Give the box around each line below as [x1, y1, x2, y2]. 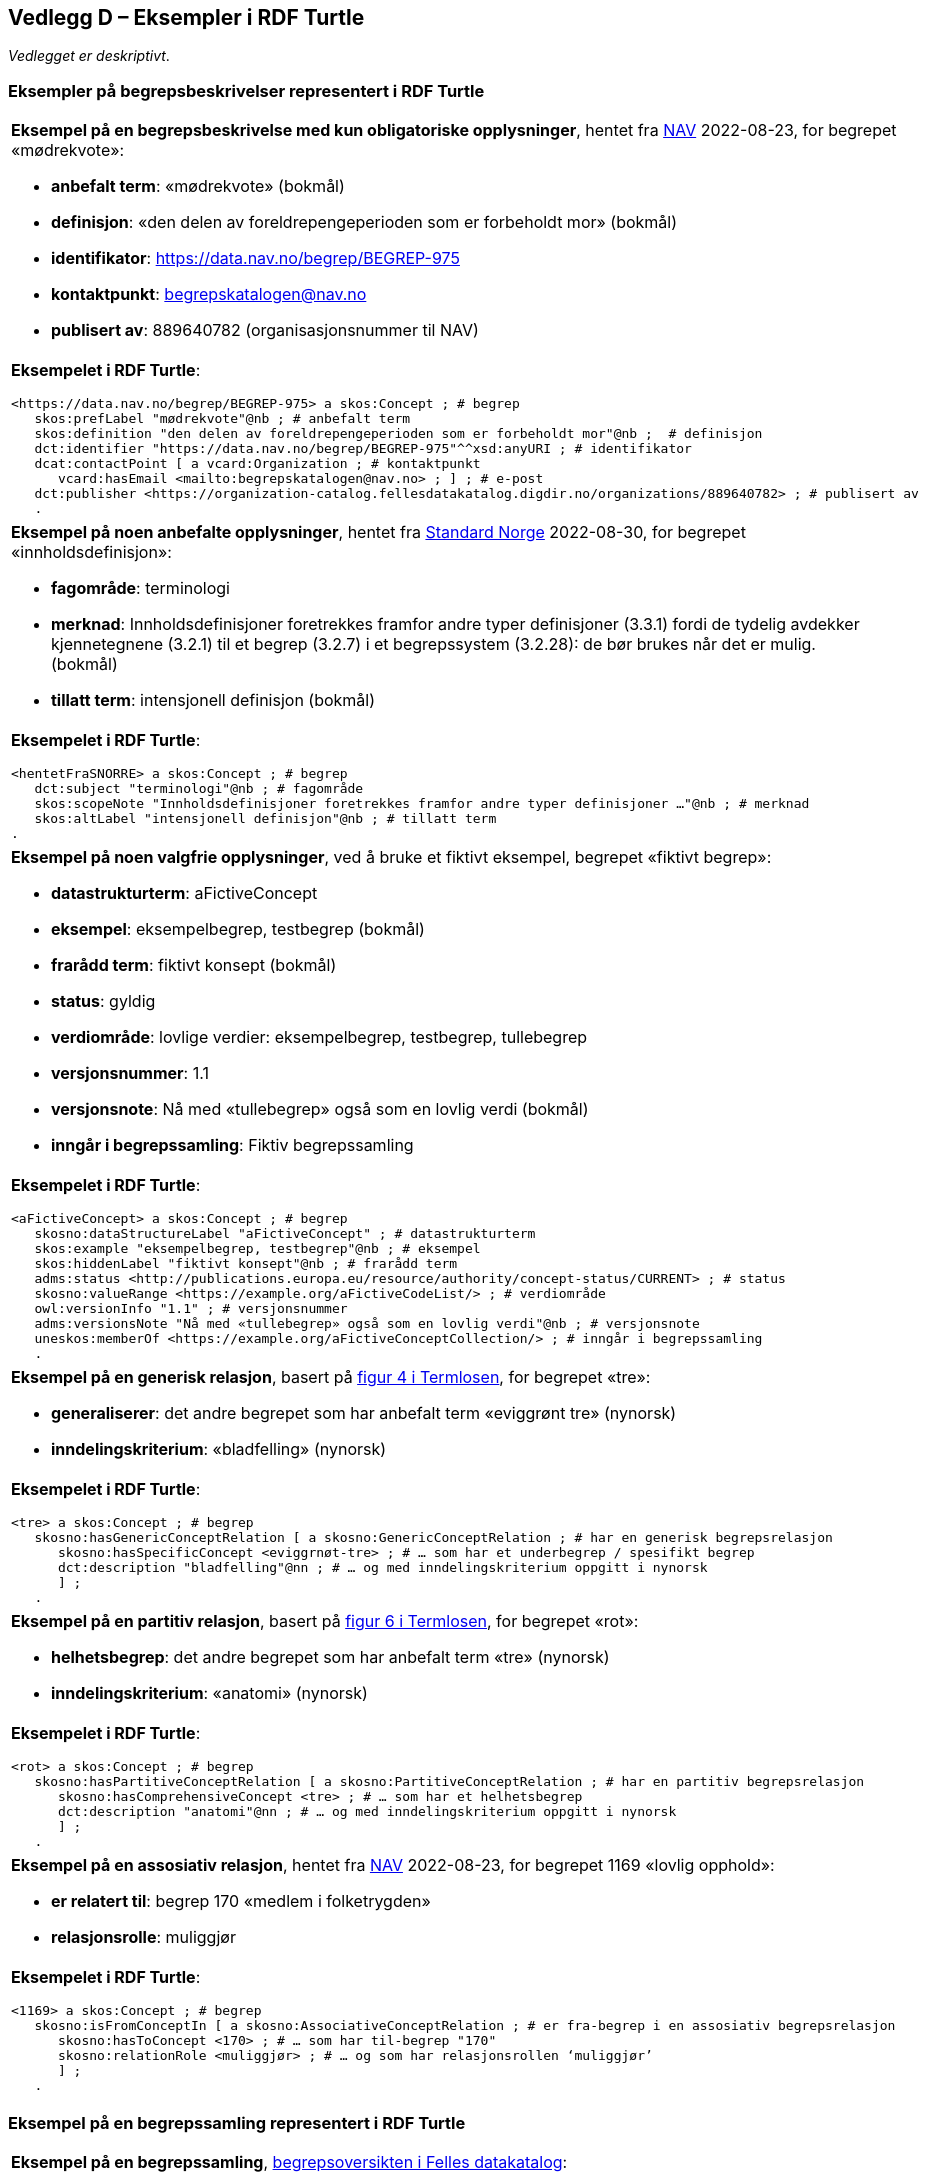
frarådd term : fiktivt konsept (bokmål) [51, 955, 337, 976]
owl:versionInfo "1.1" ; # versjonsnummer [34, 1301, 348, 1317]
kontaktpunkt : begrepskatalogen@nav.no [51, 284, 367, 305]
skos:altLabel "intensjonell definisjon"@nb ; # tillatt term [34, 811, 497, 827]
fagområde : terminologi [51, 578, 230, 599]
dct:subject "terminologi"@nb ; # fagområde [34, 781, 364, 797]
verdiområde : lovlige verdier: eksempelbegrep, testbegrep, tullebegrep [51, 1027, 588, 1048]
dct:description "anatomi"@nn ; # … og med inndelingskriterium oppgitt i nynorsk [57, 1804, 677, 1820]
